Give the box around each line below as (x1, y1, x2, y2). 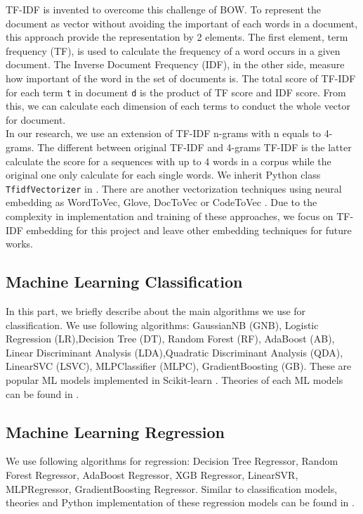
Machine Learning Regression (6, 420, 225, 442)
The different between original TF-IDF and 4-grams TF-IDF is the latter (37, 140, 352, 154)
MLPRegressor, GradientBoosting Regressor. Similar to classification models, (6, 481, 338, 496)
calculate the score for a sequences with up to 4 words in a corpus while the (6, 153, 331, 168)
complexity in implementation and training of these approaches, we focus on (6, 209, 334, 224)
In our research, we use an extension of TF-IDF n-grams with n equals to (6, 126, 322, 141)
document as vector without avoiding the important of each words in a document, (6, 15, 358, 30)
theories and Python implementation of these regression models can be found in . (6, 495, 355, 510)
